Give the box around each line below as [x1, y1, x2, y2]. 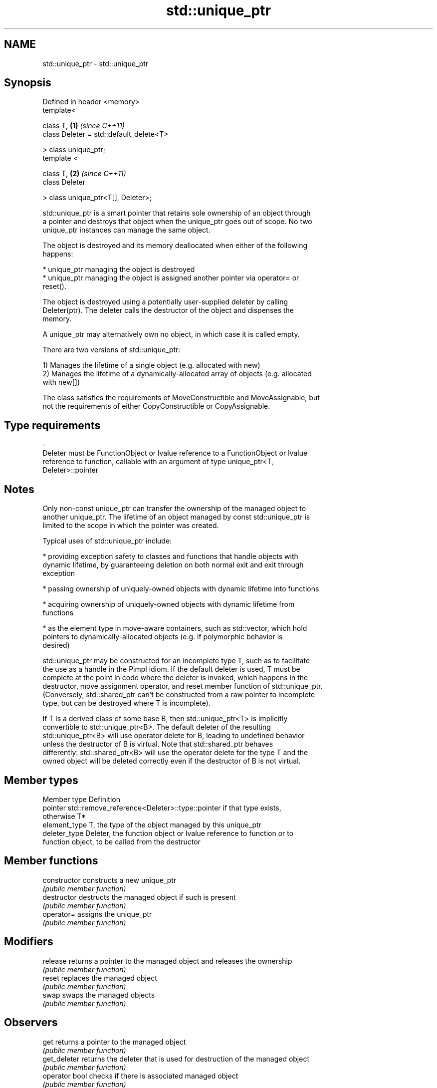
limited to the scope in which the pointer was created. [42, 521, 219, 530]
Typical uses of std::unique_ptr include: [42, 537, 172, 545]
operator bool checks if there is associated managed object [42, 1071, 238, 1080]
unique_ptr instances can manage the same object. [42, 226, 211, 235]
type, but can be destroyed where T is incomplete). [42, 699, 211, 708]
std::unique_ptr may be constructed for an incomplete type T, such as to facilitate [42, 656, 310, 665]
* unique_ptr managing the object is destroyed [42, 265, 195, 274]
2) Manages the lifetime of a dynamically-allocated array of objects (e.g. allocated [42, 369, 312, 378]
